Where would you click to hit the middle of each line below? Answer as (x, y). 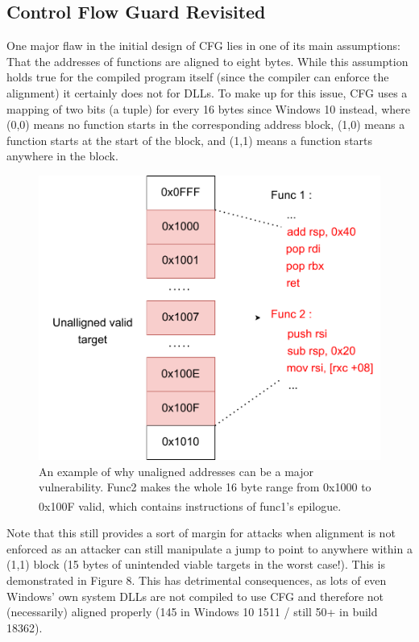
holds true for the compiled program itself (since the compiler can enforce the (198, 77)
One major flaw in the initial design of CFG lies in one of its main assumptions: (203, 46)
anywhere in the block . (62, 156)
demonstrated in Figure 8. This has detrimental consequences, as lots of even (197, 580)
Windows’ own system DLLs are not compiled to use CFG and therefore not (195, 596)
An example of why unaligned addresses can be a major (176, 471)
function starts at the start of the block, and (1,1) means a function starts (190, 140)
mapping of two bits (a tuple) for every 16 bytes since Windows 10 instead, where (208, 108)
